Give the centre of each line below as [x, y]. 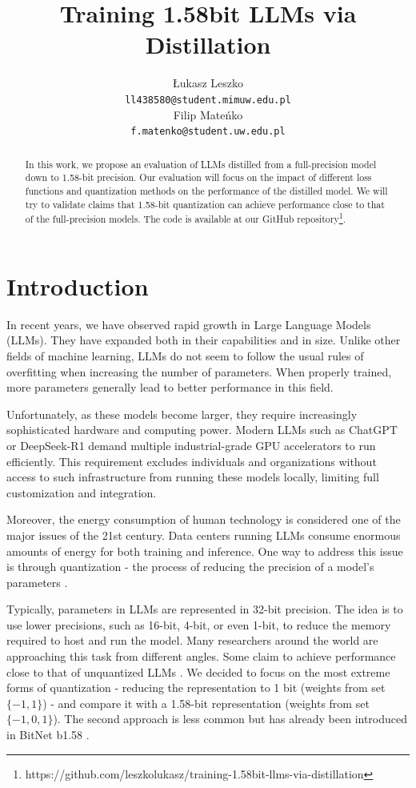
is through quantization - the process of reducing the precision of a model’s [190, 567]
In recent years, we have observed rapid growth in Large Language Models [189, 324]
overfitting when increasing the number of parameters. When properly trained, [199, 371]
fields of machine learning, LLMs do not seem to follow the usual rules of [185, 355]
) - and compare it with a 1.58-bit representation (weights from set [206, 703]
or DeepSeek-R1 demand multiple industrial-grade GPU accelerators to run [191, 445]
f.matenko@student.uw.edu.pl [208, 132]
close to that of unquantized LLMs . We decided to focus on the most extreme [198, 671]
